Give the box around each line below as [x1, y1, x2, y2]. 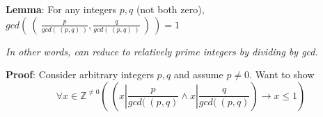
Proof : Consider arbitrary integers [6, 67, 154, 82]
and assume [173, 67, 223, 82]
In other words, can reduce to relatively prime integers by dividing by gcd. [6, 44, 318, 58]
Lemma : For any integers [6, 2, 117, 16]
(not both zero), [136, 2, 205, 16]
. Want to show [249, 67, 315, 82]
